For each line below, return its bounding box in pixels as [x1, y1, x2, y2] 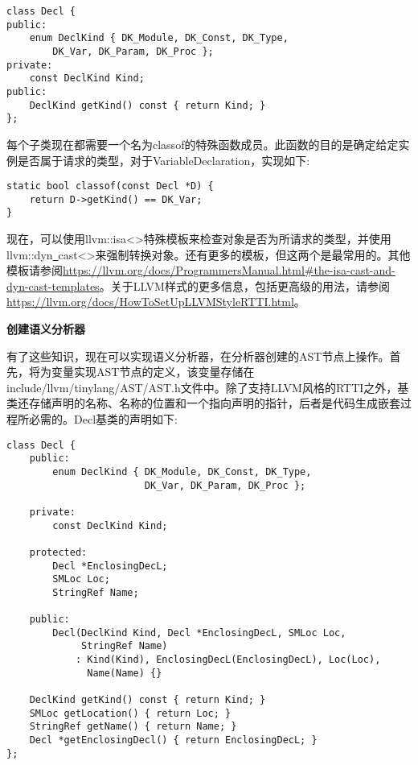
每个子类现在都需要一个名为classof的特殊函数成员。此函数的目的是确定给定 [6, 135, 399, 152]
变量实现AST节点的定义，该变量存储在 [51, 363, 255, 380]
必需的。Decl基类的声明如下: [28, 411, 178, 427]
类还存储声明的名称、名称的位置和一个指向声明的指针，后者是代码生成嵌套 [6, 395, 400, 411]
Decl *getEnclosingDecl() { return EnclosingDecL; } [29, 734, 318, 746]
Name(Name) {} [87, 667, 162, 679]
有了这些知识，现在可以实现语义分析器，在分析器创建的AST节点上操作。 [6, 347, 390, 364]
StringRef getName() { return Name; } [29, 721, 237, 733]
